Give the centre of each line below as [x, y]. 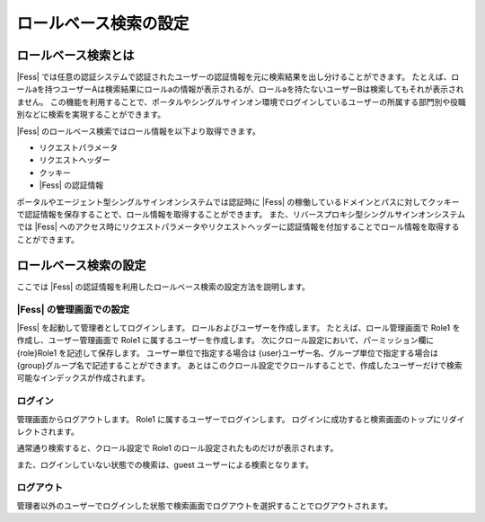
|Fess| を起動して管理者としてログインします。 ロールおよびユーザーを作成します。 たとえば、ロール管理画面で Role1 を [238, 327]
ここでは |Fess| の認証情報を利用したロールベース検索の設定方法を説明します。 [163, 287]
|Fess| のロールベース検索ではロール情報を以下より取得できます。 [138, 131]
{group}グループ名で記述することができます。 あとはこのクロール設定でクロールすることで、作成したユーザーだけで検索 [239, 365]
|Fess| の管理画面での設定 [73, 310]
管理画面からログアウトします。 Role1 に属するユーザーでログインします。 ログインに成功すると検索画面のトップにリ [233, 419]
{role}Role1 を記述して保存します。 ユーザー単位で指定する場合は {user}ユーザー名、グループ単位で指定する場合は [228, 353]
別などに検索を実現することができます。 [91, 115]
